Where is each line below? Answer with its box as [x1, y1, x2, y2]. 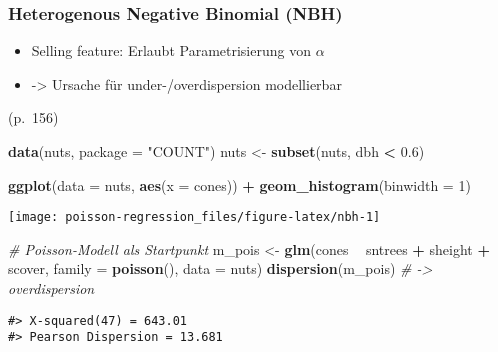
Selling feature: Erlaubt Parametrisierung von [31, 40, 311, 61]
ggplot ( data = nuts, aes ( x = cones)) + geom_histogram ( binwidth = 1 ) [8, 174, 471, 195]
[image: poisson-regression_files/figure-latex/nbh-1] [8, 210, 381, 225]
